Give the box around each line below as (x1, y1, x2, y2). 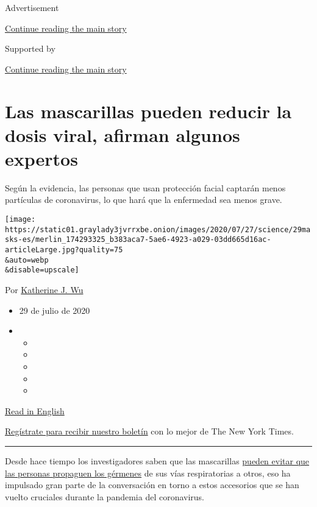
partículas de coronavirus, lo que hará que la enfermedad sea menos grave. (5, 193, 282, 206)
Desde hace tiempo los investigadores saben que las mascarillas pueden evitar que (5, 454, 310, 467)
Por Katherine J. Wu (5, 283, 84, 296)
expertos (5, 146, 78, 171)
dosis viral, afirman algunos (5, 122, 240, 147)
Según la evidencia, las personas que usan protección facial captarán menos (5, 181, 286, 194)
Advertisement (5, 1, 59, 13)
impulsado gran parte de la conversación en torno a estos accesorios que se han (5, 478, 299, 491)
